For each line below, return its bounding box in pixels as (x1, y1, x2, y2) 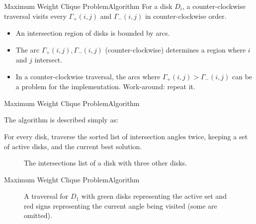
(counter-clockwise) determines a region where (105, 44, 246, 55)
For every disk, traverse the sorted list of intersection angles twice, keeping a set (4, 131, 248, 141)
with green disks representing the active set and (81, 191, 227, 201)
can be (232, 71, 253, 81)
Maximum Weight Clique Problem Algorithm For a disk (4, 1, 172, 11)
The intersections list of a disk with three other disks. (24, 158, 187, 168)
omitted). (24, 210, 52, 221)
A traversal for (24, 191, 69, 201)
